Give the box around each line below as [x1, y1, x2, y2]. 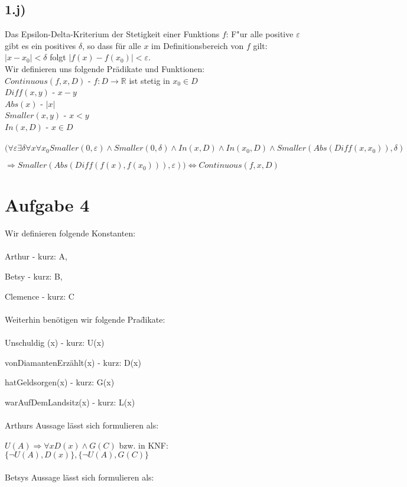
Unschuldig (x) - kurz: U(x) [5, 336, 105, 349]
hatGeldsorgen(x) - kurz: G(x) [5, 376, 115, 388]
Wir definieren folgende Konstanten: [5, 227, 136, 239]
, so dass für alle [82, 39, 141, 51]
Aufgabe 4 [5, 193, 90, 217]
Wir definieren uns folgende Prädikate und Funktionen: [5, 62, 205, 74]
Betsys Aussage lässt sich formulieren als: [5, 470, 154, 483]
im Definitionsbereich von [151, 39, 244, 51]
